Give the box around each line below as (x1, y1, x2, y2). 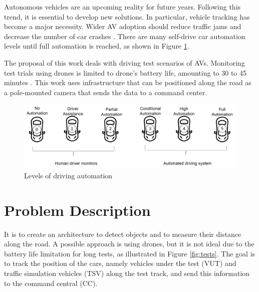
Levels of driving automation (24, 170, 113, 180)
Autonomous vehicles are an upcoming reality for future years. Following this (4, 2, 241, 12)
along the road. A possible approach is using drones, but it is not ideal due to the (4, 238, 254, 249)
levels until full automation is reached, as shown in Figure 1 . (4, 41, 189, 51)
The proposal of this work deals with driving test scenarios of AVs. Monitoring (4, 57, 245, 68)
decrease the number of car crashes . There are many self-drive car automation (4, 31, 245, 41)
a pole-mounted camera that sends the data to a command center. (4, 87, 207, 97)
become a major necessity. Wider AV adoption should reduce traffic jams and (4, 21, 241, 32)
